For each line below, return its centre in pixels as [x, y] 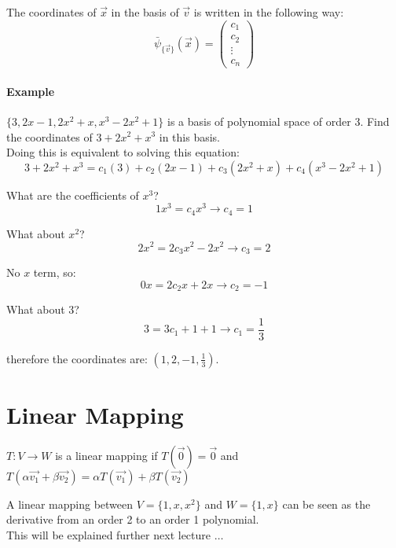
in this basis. [190, 136]
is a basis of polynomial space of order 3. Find [279, 121]
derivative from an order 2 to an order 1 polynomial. [133, 519]
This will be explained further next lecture [108, 535]
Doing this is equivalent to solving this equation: [123, 152]
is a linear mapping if [106, 455]
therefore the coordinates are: [77, 358]
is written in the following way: [269, 12]
